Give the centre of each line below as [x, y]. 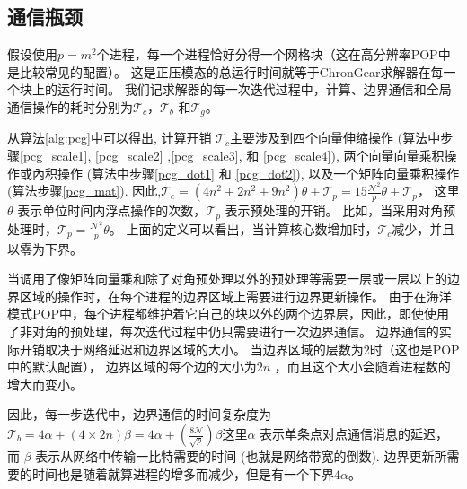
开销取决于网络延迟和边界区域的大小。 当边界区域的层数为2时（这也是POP [239, 349]
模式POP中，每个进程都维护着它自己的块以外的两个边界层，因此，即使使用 [228, 314]
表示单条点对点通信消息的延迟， [354, 433]
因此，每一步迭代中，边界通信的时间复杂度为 [139, 414]
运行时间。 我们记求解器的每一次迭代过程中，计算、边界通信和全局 [254, 89]
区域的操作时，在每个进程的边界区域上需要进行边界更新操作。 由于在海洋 [235, 296]
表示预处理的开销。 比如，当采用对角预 [340, 210]
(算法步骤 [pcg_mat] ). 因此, [84, 191]
